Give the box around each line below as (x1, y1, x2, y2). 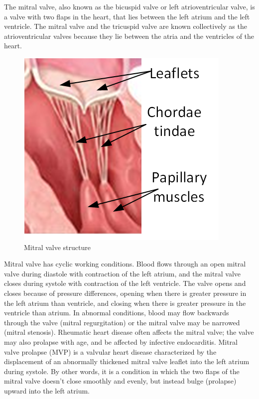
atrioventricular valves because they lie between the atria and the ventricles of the (4, 30, 255, 41)
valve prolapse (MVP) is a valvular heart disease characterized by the (4, 346, 217, 357)
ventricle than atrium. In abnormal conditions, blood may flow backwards (4, 307, 229, 318)
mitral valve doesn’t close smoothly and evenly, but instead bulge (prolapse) (4, 376, 237, 386)
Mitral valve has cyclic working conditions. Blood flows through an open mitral (4, 259, 246, 269)
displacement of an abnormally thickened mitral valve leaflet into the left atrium (4, 356, 250, 367)
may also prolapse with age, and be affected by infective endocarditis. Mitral (4, 336, 238, 347)
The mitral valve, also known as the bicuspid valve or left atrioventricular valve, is (4, 1, 255, 11)
